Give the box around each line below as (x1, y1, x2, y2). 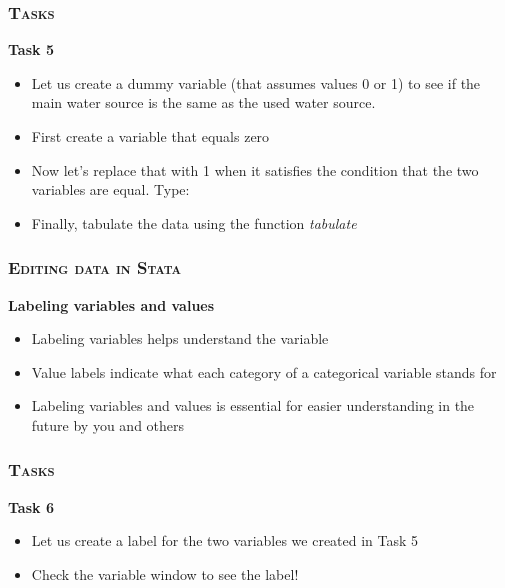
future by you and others (31, 414, 185, 435)
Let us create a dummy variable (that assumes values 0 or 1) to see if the (31, 72, 481, 93)
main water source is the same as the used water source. (31, 92, 376, 113)
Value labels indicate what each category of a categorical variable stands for (31, 361, 497, 382)
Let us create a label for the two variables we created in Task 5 (31, 530, 419, 551)
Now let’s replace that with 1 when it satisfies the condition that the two (31, 159, 479, 180)
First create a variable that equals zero (31, 126, 270, 146)
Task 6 (8, 496, 54, 517)
